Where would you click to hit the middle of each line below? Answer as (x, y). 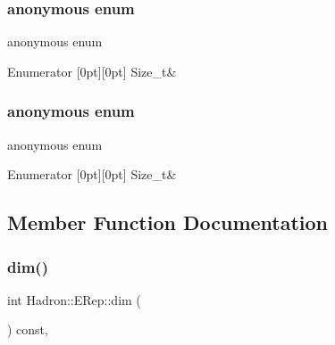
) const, (28, 329)
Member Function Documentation (168, 222)
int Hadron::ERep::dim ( (74, 299)
